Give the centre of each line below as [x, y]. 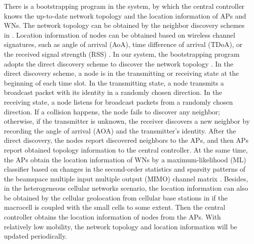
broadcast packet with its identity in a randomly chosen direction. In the [113, 92]
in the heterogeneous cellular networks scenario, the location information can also [126, 188]
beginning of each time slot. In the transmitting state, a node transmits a [114, 82]
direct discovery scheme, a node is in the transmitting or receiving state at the [122, 73]
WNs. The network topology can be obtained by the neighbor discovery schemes [124, 25]
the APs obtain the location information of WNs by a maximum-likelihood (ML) [125, 159]
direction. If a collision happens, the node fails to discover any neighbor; [112, 111]
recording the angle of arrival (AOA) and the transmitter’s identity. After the [120, 130]
